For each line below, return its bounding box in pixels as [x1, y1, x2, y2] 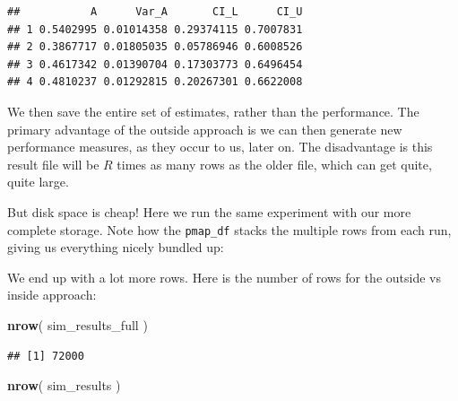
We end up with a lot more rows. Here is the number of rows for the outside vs [7, 267, 441, 286]
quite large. [7, 172, 69, 191]
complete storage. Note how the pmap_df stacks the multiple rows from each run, [7, 220, 452, 239]
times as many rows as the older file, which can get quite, [117, 154, 432, 173]
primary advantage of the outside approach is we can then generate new [7, 119, 402, 138]
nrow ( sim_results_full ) [7, 315, 148, 334]
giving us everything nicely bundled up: [7, 238, 224, 257]
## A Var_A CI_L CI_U [7, 5, 303, 18]
